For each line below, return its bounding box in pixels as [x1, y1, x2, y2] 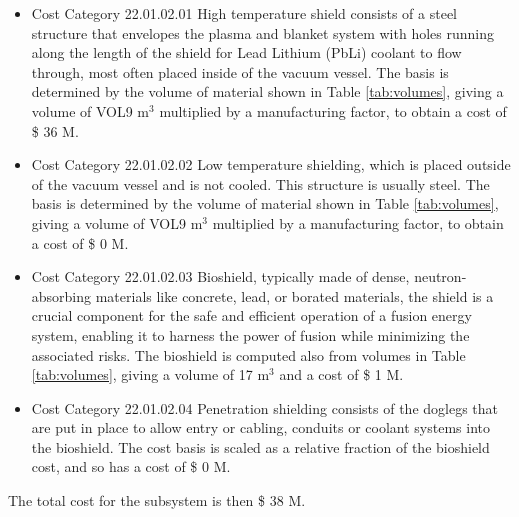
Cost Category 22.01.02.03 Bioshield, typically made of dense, [31, 266, 410, 287]
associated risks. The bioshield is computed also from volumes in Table [31, 344, 466, 365]
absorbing [31, 285, 92, 306]
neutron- [414, 266, 467, 287]
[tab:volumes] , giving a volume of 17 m [31, 364, 270, 385]
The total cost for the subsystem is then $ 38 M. [8, 490, 306, 511]
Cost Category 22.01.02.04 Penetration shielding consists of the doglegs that [31, 397, 499, 418]
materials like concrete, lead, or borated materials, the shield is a [95, 285, 494, 306]
